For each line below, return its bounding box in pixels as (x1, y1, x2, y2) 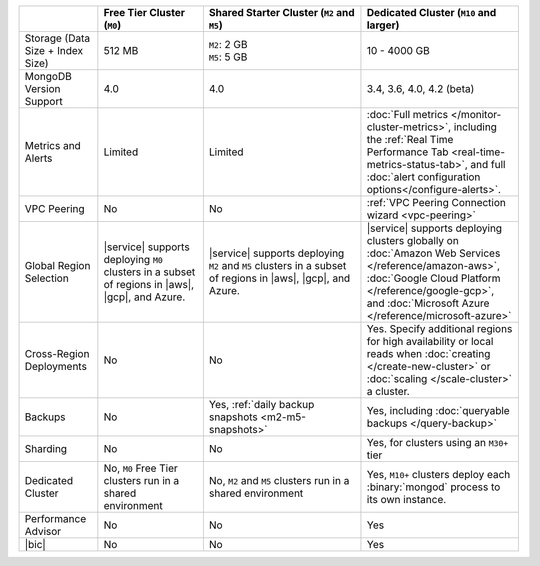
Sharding (24, 442, 68, 455)
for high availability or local (366, 335, 494, 348)
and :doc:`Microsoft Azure (366, 296, 490, 310)
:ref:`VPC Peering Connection (366, 196, 507, 209)
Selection (24, 271, 69, 285)
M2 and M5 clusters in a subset (208, 259, 347, 272)
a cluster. (366, 385, 410, 398)
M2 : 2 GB (208, 38, 248, 51)
